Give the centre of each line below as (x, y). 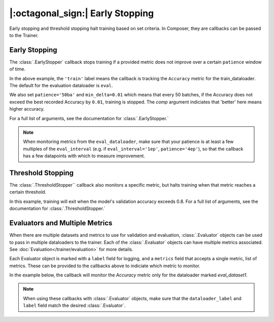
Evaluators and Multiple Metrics (61, 223)
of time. (17, 69)
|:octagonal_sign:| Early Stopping (82, 13)
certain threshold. (28, 192)
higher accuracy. (27, 109)
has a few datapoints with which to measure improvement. (84, 156)
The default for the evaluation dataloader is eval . (61, 86)
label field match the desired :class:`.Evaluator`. (74, 306)
